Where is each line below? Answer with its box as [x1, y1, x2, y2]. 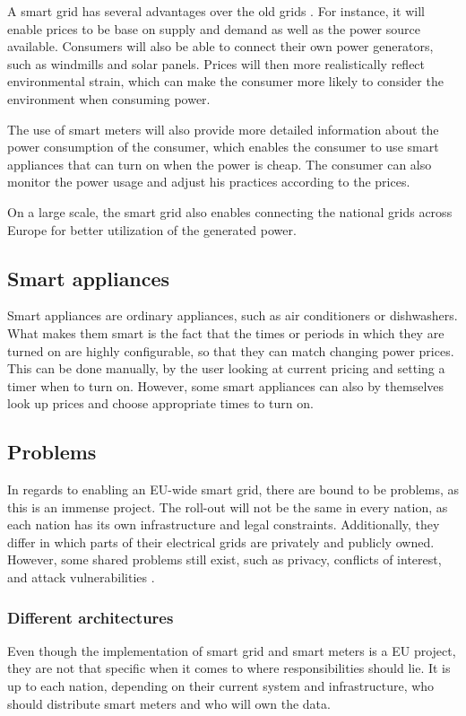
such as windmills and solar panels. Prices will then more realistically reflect [7, 54, 426, 73]
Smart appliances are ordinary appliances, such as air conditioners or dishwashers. [7, 306, 458, 325]
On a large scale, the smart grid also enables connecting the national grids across [7, 202, 453, 221]
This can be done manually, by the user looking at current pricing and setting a [7, 359, 445, 378]
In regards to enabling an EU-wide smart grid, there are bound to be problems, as [7, 480, 460, 499]
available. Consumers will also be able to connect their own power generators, [7, 37, 434, 56]
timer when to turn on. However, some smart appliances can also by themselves [7, 376, 444, 395]
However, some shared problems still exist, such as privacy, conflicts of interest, [7, 550, 442, 569]
